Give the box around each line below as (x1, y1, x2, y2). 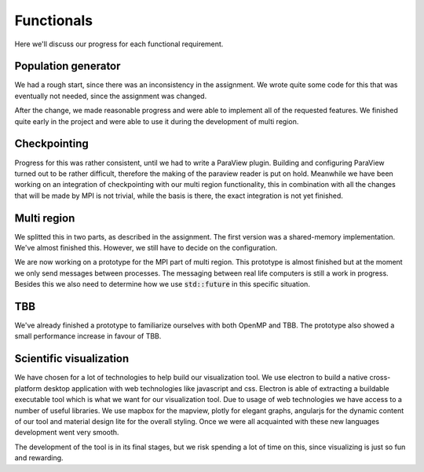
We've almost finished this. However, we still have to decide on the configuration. (14, 243, 278, 252)
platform (14, 383, 42, 393)
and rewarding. (14, 453, 64, 463)
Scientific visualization (14, 352, 130, 365)
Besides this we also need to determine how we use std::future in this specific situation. (14, 280, 310, 289)
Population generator (14, 60, 121, 73)
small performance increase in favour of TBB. (14, 331, 162, 341)
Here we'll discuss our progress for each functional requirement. (14, 39, 224, 49)
